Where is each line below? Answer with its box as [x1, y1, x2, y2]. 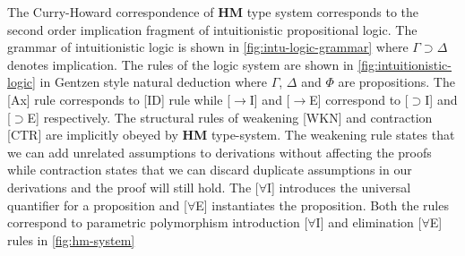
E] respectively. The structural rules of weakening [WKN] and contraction [27, 107, 433, 126]
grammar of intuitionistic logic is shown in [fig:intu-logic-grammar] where [7, 38, 409, 56]
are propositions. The [338, 73, 455, 91]
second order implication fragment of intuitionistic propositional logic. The [7, 20, 418, 38]
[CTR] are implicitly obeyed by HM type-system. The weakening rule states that [7, 125, 455, 144]
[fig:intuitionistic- [357, 55, 452, 73]
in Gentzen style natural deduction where [39, 73, 267, 91]
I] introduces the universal [267, 177, 411, 196]
